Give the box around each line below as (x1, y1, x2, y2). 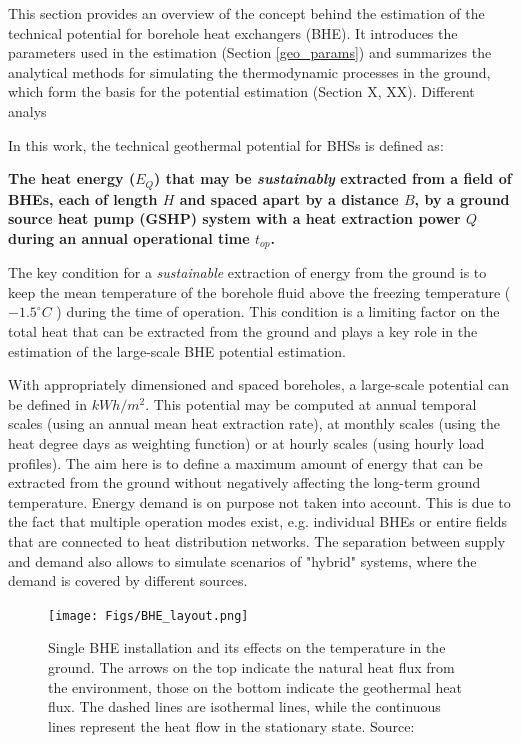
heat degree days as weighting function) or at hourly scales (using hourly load (8, 433, 485, 453)
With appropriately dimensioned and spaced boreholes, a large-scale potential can (8, 374, 509, 395)
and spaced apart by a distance (179, 188, 399, 209)
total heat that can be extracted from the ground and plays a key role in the (8, 321, 478, 342)
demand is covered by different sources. (8, 570, 248, 591)
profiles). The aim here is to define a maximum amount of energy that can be (8, 452, 483, 473)
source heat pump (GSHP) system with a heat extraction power (8, 208, 461, 229)
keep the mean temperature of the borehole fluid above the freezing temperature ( (8, 281, 511, 302)
